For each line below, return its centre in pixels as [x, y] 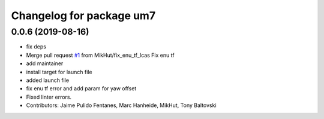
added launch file [47, 80]
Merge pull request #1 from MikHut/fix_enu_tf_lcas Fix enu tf [100, 55]
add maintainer [45, 63]
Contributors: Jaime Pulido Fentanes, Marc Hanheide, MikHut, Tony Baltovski [121, 105]
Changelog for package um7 [83, 16]
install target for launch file [59, 72]
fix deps [36, 47]
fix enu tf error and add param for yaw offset [81, 89]
